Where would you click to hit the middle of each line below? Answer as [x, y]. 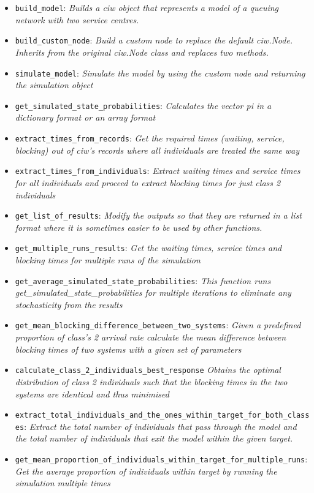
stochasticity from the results [69, 304]
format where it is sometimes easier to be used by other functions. [139, 227]
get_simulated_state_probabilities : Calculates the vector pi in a [143, 105]
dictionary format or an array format [85, 117]
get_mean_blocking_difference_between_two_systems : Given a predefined [158, 325]
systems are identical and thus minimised [92, 393]
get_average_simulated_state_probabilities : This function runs [143, 280]
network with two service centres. [77, 19]
